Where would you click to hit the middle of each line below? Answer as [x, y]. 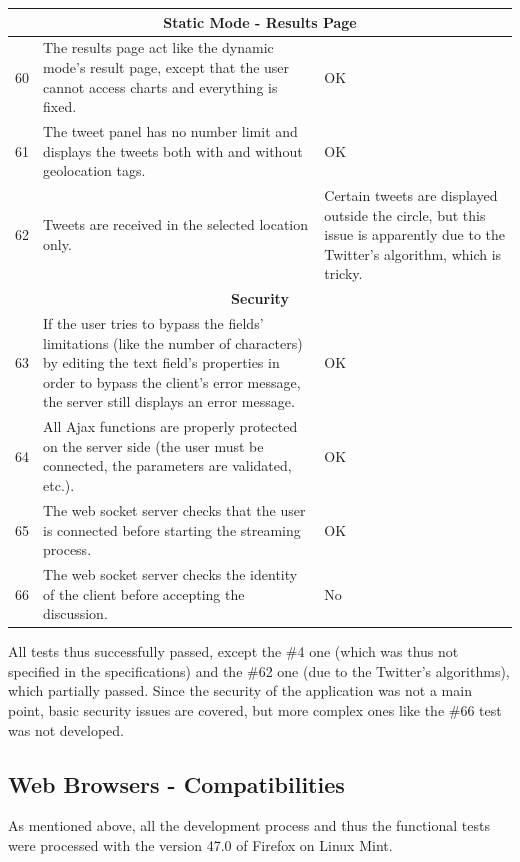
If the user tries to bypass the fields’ [153, 323]
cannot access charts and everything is [160, 86]
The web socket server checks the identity [170, 573]
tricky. [343, 273]
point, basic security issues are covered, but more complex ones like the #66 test [255, 710]
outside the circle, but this [405, 214]
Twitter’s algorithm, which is [413, 253]
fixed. [60, 106]
